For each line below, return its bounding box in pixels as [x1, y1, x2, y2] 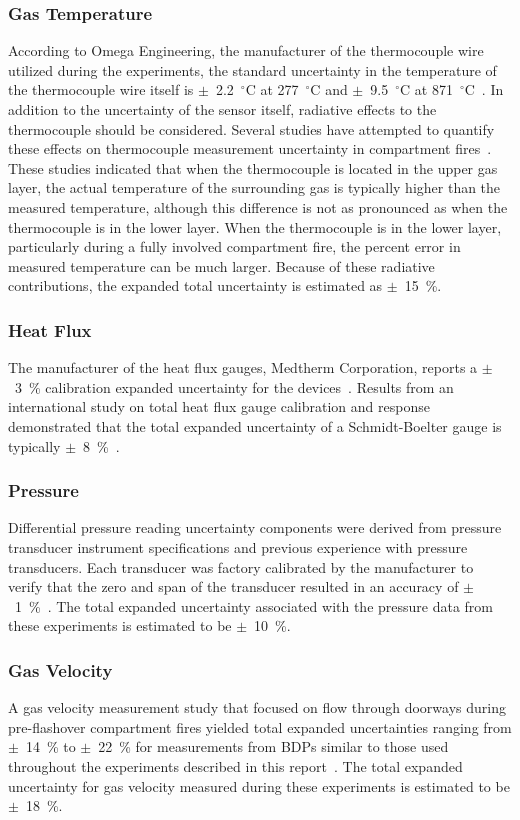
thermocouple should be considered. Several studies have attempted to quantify [8, 118, 495, 139]
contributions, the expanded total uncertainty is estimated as [8, 275, 383, 296]
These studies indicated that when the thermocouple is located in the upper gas [8, 157, 498, 178]
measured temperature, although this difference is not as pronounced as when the [8, 196, 508, 217]
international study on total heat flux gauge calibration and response [8, 396, 430, 417]
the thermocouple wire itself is [8, 79, 194, 100]
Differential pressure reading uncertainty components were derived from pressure [8, 517, 502, 538]
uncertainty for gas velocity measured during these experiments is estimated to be [8, 775, 510, 796]
